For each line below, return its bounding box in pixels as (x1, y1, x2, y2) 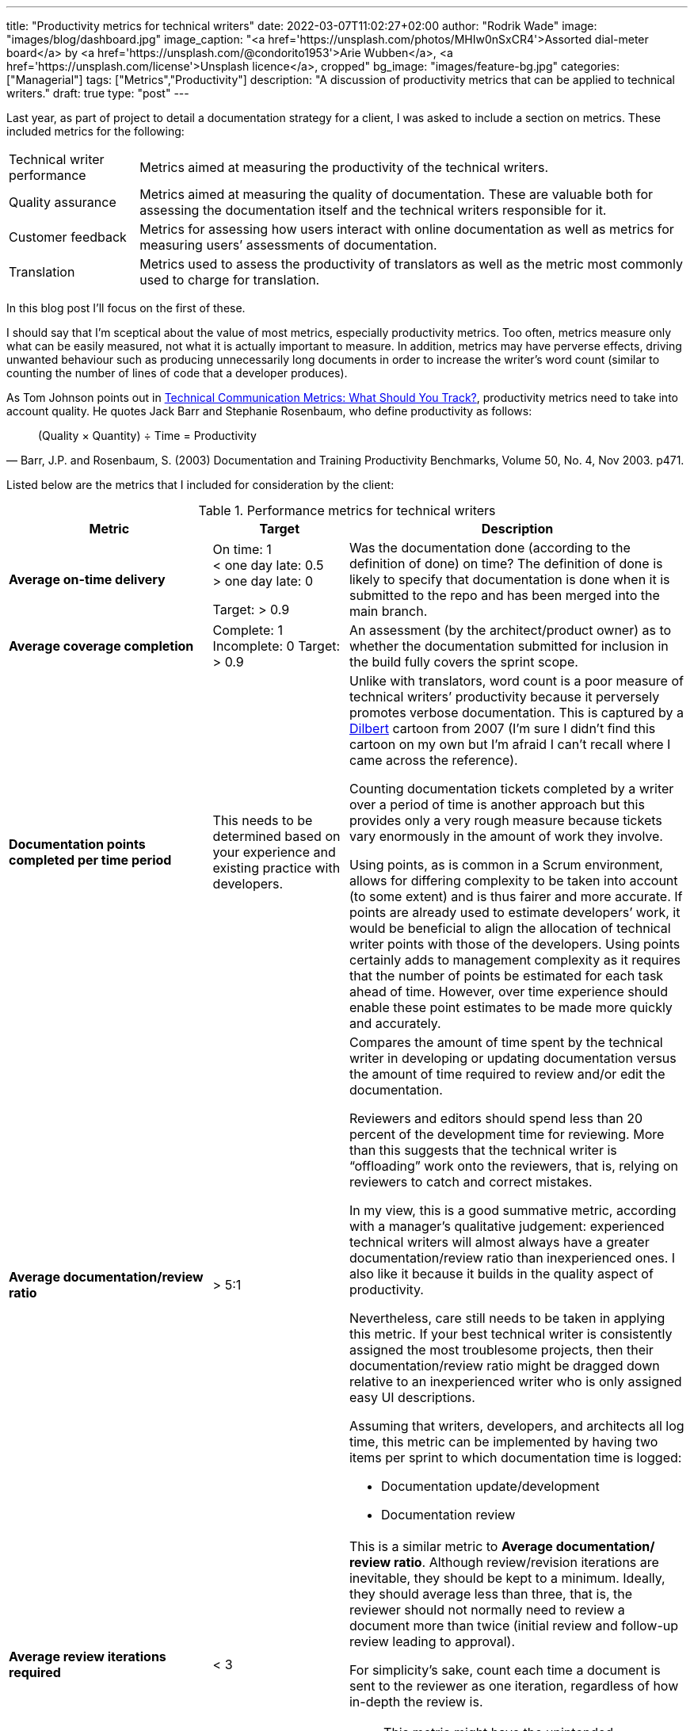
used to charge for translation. (139, 272, 320, 288)
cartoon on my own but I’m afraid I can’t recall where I (349, 736, 671, 752)
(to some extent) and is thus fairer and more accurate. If (349, 888, 683, 904)
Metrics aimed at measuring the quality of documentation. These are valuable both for (139, 186, 654, 202)
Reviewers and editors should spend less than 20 (349, 1110, 643, 1126)
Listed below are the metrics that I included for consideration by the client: (6, 478, 395, 491)
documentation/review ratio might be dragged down (349, 1358, 660, 1374)
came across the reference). (349, 752, 518, 768)
